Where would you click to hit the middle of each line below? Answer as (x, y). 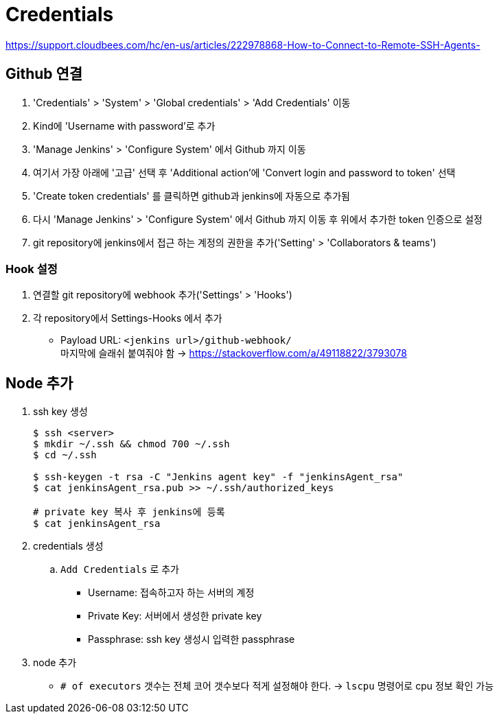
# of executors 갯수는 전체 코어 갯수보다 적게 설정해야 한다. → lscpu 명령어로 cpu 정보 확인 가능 (277, 686)
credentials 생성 (68, 546)
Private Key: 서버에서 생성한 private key (175, 616)
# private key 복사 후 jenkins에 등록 (129, 512)
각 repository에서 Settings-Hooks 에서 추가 (128, 318)
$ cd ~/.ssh (65, 455)
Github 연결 (44, 74)
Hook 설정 (32, 269)
